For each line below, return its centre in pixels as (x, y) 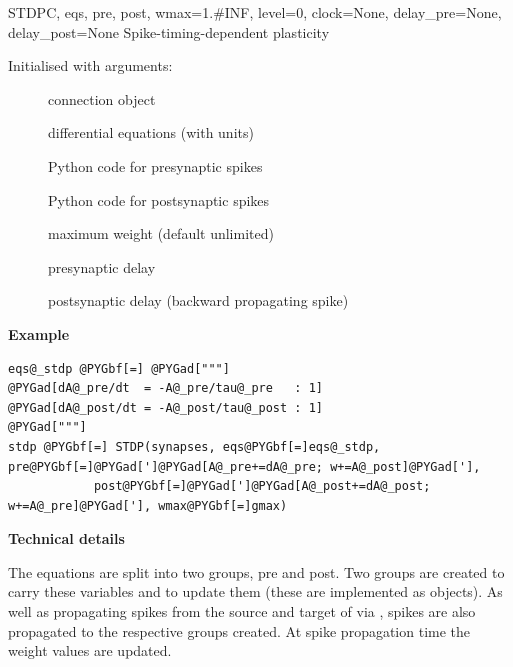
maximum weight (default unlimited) (161, 233)
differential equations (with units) (151, 132)
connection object (102, 98)
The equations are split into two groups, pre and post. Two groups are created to (256, 571)
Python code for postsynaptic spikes (159, 199)
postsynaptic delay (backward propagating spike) (198, 300)
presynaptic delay (102, 266)
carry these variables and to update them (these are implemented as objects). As (255, 591)
